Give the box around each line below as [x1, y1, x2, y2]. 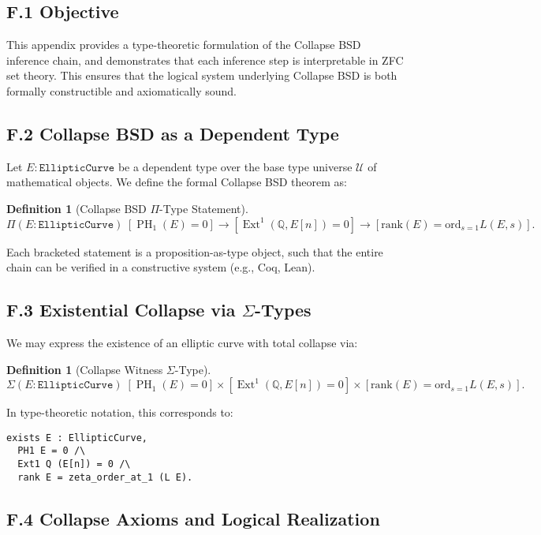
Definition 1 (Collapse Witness [6, 361, 163, 377]
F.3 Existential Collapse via [6, 297, 236, 322]
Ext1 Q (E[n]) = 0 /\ [17, 458, 131, 470]
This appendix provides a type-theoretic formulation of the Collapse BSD [6, 36, 361, 53]
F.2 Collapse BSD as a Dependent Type [6, 121, 339, 145]
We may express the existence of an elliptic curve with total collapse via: [6, 334, 358, 350]
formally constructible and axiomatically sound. [6, 82, 237, 99]
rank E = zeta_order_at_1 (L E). [17, 471, 193, 483]
